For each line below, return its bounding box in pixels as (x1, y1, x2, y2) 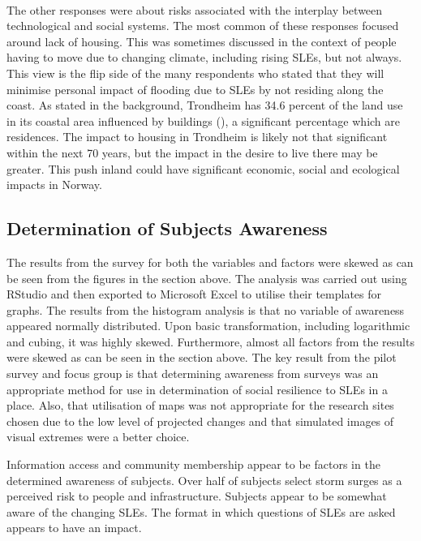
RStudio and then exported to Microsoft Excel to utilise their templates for (6, 286, 382, 303)
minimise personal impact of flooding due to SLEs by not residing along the (6, 80, 384, 97)
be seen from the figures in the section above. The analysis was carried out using (6, 269, 407, 286)
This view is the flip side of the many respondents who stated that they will (6, 64, 384, 81)
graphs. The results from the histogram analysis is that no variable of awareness (6, 301, 405, 318)
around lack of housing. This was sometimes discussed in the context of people (6, 32, 397, 49)
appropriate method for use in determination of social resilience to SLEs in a (6, 380, 388, 397)
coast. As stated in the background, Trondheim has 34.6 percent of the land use (6, 97, 403, 114)
